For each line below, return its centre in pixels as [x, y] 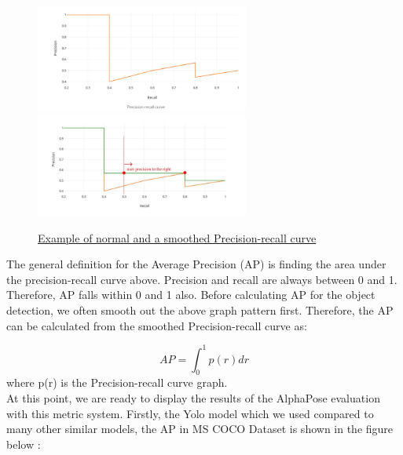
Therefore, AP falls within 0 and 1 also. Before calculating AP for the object [191, 295]
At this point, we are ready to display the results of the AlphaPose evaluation [193, 398]
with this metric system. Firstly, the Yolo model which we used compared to [190, 413]
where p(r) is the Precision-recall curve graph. [117, 382]
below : [24, 444]
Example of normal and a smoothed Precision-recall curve [177, 237]
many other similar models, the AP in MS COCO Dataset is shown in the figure [200, 429]
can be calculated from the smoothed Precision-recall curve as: [157, 325]
